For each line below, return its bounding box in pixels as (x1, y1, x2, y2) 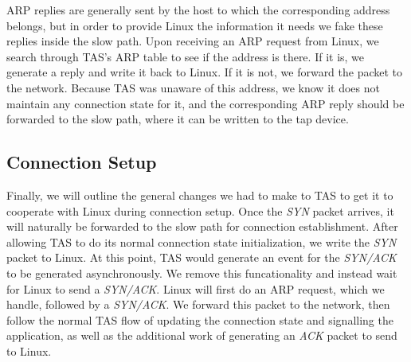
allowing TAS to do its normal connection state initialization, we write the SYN (6, 233, 397, 250)
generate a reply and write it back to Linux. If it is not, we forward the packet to (6, 64, 403, 80)
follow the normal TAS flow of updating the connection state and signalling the (6, 311, 393, 328)
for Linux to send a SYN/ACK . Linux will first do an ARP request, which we (6, 280, 385, 297)
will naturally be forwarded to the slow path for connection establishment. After (6, 218, 398, 235)
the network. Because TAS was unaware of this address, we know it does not (6, 79, 380, 95)
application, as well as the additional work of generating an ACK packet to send (6, 327, 397, 344)
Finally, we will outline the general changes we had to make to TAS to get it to (6, 186, 393, 203)
